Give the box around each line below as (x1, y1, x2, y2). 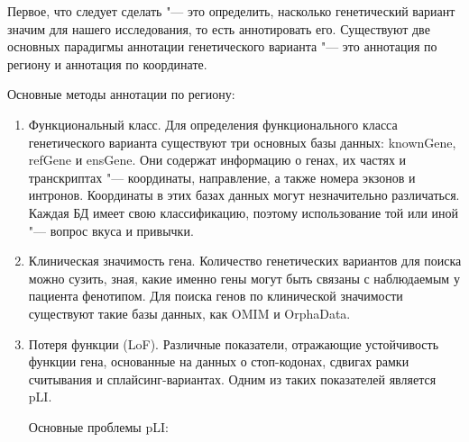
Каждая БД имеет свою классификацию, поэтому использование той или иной (28, 203, 459, 221)
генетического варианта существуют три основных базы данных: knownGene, (28, 132, 456, 151)
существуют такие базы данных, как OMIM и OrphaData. (28, 303, 351, 322)
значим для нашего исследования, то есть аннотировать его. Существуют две (7, 19, 430, 38)
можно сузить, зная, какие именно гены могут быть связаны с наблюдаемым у (28, 268, 460, 287)
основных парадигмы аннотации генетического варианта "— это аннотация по (7, 37, 437, 56)
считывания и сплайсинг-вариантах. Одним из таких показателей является (28, 369, 437, 388)
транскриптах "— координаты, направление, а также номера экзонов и (28, 167, 416, 186)
